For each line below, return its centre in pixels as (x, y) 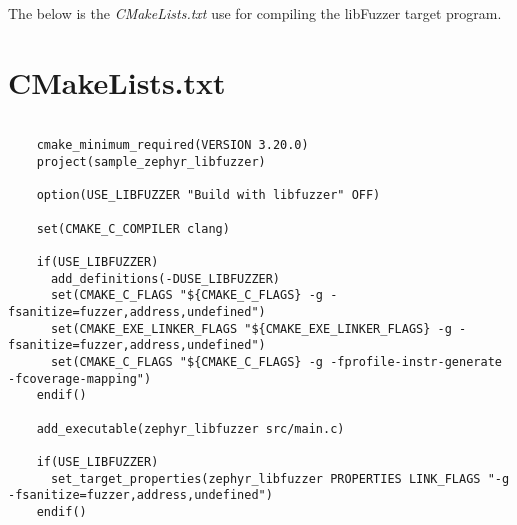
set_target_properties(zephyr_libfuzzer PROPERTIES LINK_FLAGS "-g (280, 478)
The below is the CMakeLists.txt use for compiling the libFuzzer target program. (255, 13)
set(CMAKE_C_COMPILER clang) (133, 228)
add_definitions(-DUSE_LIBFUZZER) (165, 278)
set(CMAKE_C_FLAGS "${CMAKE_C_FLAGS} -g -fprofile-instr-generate (276, 361)
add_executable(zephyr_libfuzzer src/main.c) (190, 428)
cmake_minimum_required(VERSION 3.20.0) (172, 145)
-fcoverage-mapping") (80, 378)
